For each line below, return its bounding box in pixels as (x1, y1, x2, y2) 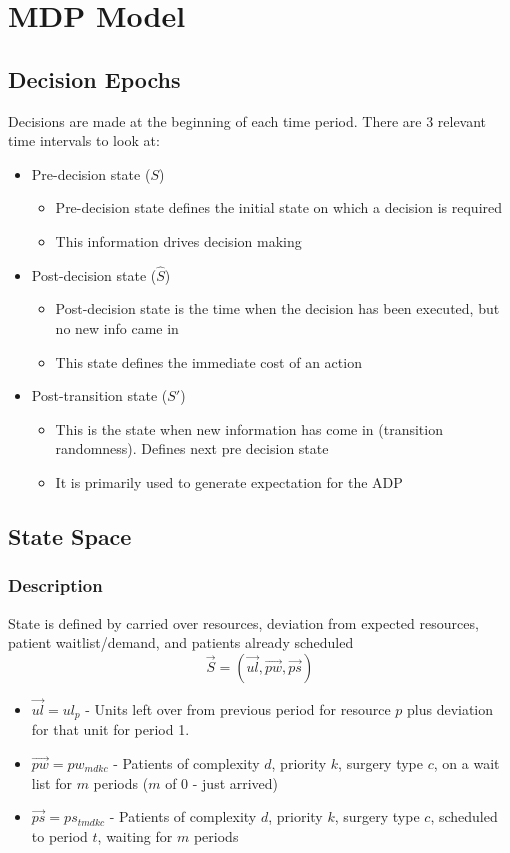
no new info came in (55, 317, 179, 338)
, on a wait (433, 752, 500, 773)
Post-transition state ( (31, 385, 168, 406)
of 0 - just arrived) (165, 772, 279, 793)
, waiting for (97, 825, 173, 846)
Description (8, 573, 103, 598)
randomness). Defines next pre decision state (55, 438, 329, 459)
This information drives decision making (55, 230, 302, 251)
